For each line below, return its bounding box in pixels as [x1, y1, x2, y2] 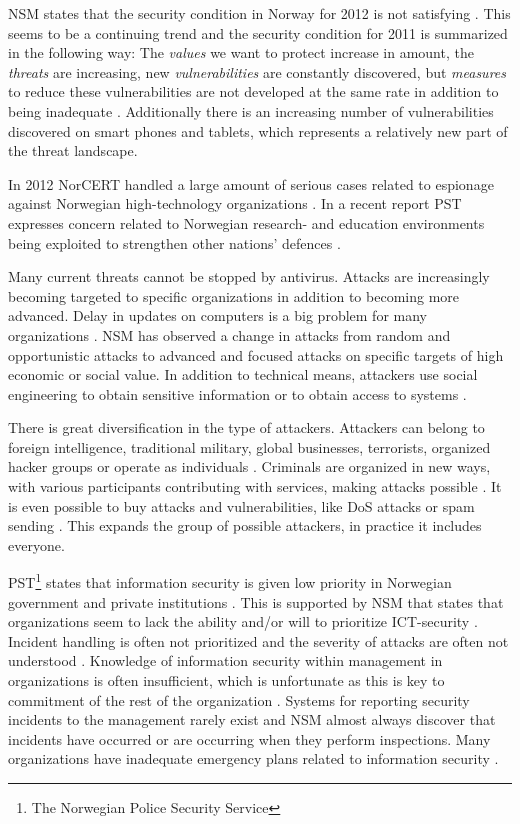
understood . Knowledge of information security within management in [8, 650, 443, 671]
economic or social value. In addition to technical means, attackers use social [8, 364, 478, 385]
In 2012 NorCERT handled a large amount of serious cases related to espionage [8, 173, 494, 194]
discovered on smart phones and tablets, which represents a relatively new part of [8, 120, 508, 141]
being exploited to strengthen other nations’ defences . [8, 232, 341, 253]
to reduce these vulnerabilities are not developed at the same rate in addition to [8, 81, 499, 102]
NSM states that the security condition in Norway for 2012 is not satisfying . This [8, 3, 511, 23]
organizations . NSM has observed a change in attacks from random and [8, 324, 451, 345]
